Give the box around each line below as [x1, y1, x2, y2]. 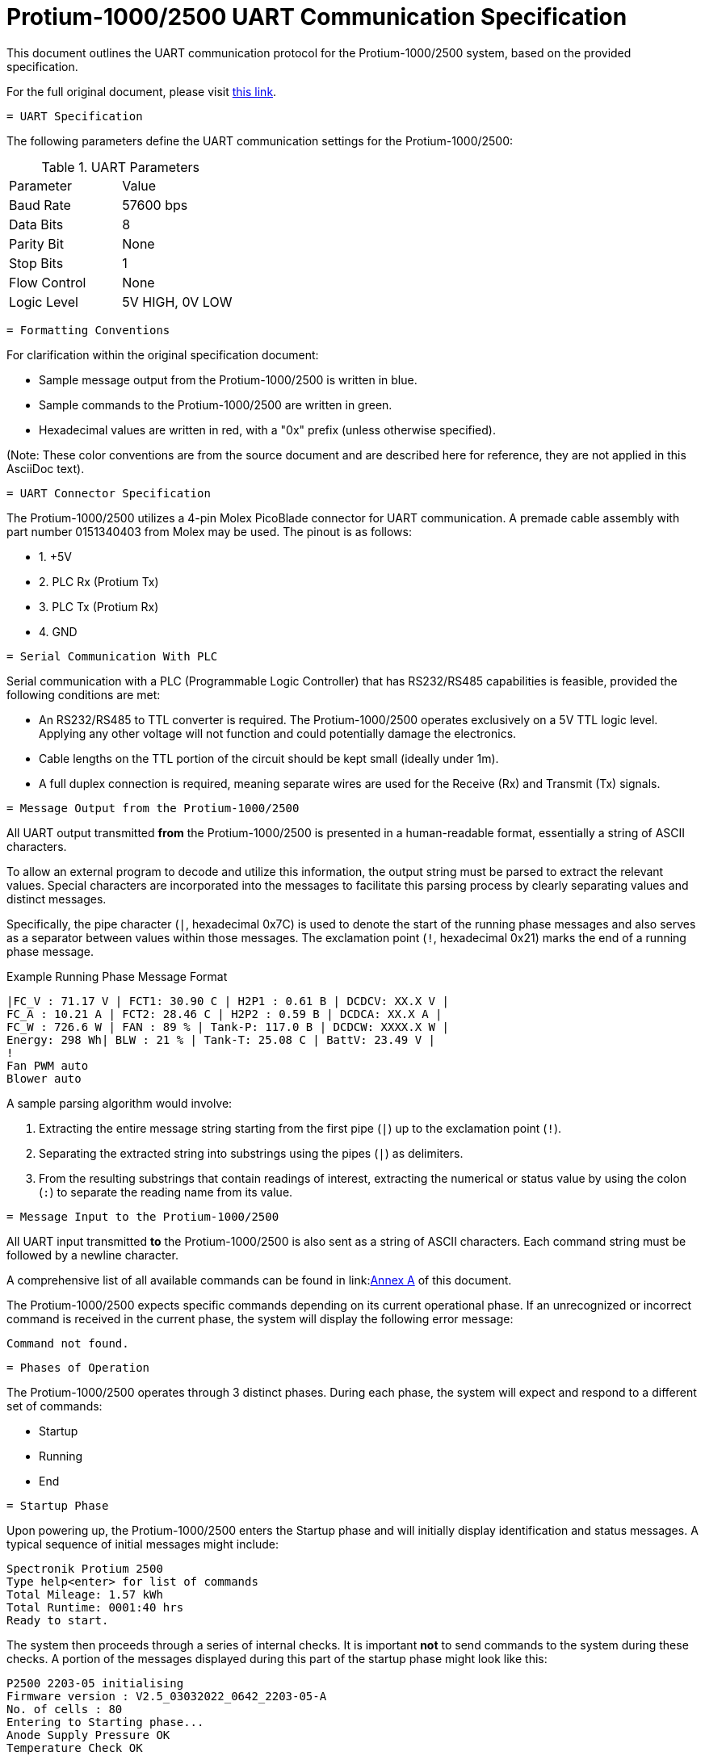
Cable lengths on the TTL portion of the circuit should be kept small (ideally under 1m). [39, 751, 499, 765]
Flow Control [9, 274, 86, 291]
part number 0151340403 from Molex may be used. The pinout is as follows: [6, 524, 413, 538]
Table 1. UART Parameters [41, 158, 199, 175]
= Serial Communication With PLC [6, 649, 218, 663]
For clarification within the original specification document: [6, 347, 319, 362]
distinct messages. [6, 891, 107, 906]
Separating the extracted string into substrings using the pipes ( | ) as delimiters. [39, 1146, 464, 1160]
